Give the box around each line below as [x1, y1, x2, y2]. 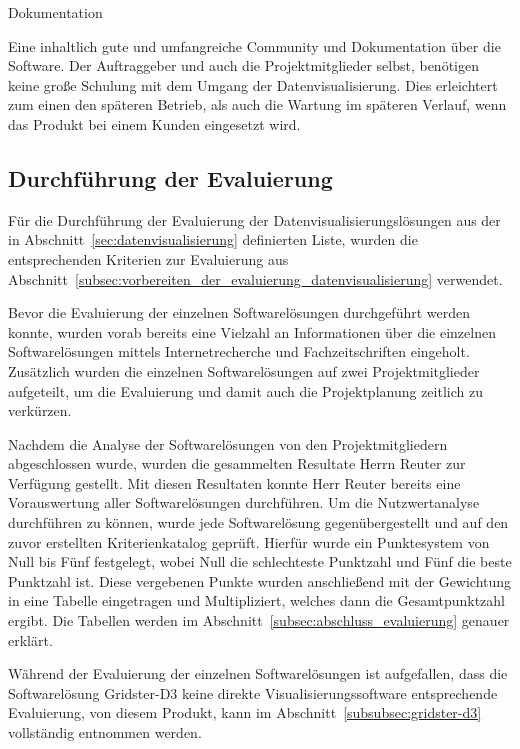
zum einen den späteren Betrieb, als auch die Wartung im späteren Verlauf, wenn [8, 94, 507, 115]
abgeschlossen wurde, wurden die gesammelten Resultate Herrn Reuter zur [8, 453, 466, 474]
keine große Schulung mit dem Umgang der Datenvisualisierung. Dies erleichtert [8, 74, 498, 95]
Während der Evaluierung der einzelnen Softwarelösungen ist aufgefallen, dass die [8, 663, 508, 684]
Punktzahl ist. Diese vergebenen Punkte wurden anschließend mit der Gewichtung [8, 570, 512, 591]
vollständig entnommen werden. [8, 722, 202, 743]
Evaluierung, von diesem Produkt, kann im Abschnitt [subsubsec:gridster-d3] [8, 702, 482, 723]
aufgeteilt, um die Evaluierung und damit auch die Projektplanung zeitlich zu [8, 380, 483, 401]
